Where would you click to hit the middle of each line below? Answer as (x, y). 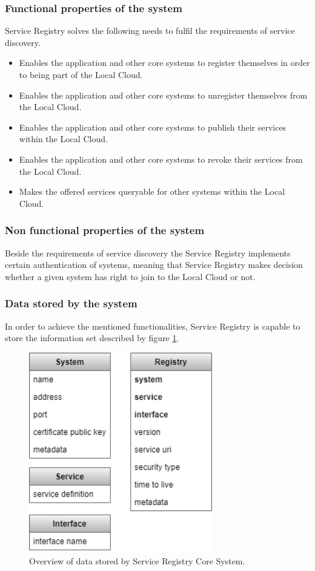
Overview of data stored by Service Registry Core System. (137, 560)
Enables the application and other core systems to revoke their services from (161, 159)
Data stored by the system (71, 303)
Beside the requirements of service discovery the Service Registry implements (148, 253)
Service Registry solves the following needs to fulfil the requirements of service (150, 31)
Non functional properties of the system (105, 230)
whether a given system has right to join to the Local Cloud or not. (130, 276)
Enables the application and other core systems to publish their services (153, 127)
